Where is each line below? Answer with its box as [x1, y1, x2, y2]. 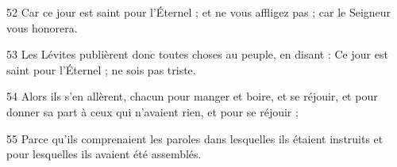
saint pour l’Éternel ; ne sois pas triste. [6, 61, 196, 78]
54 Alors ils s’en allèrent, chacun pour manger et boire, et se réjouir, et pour [6, 88, 378, 104]
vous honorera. [6, 19, 78, 36]
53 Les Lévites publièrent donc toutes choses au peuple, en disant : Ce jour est [6, 46, 388, 63]
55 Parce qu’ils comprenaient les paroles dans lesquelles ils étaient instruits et [6, 130, 384, 146]
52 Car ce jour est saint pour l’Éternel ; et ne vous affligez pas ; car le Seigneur [6, 4, 391, 20]
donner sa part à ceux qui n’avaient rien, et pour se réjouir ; [6, 103, 299, 120]
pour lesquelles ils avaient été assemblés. [6, 146, 202, 162]
